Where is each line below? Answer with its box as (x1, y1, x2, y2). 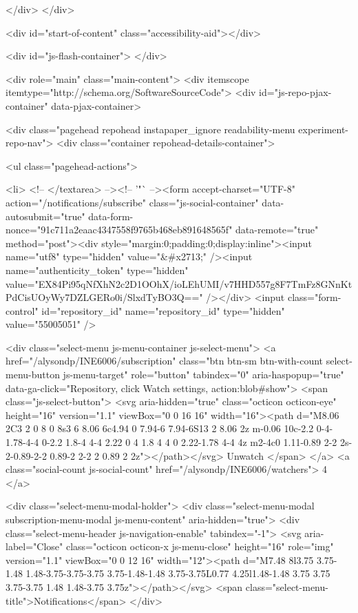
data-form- (88, 208, 134, 223)
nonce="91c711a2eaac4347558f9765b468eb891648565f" (6, 222, 233, 237)
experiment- (298, 121, 349, 136)
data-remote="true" (235, 222, 319, 237)
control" (6, 303, 39, 318)
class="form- (287, 290, 341, 304)
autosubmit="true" (6, 208, 85, 223)
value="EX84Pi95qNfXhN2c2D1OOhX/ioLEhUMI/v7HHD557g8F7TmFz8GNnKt (6, 276, 352, 291)
